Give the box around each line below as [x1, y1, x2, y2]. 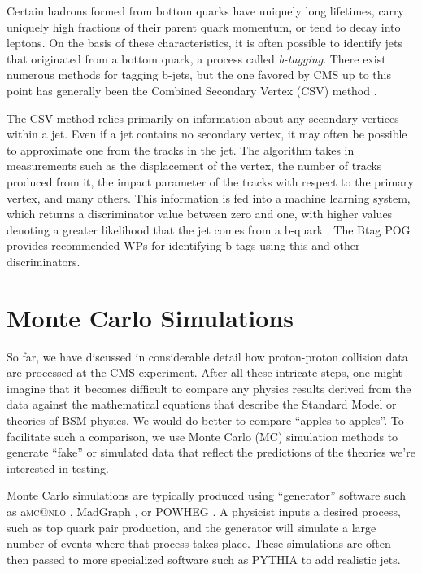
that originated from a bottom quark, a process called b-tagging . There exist [7, 50, 386, 67]
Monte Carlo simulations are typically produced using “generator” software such [7, 487, 407, 504]
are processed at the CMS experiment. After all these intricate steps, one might [7, 364, 403, 381]
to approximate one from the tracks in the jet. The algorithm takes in [7, 141, 355, 158]
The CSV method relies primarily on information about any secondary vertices [7, 109, 399, 126]
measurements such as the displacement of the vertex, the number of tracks [7, 157, 382, 174]
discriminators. [7, 252, 80, 269]
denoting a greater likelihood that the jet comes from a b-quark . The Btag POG [7, 221, 411, 238]
